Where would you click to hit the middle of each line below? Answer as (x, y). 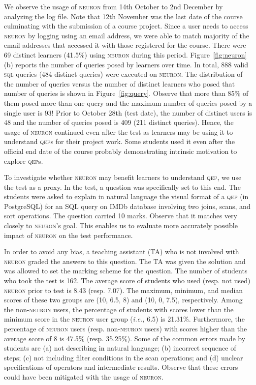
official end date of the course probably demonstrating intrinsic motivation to (121, 151)
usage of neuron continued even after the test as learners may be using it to (119, 132)
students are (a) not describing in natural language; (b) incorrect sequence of (120, 348)
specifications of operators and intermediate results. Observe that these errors (121, 367)
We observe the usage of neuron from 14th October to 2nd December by (113, 6)
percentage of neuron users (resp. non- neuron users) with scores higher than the (126, 328)
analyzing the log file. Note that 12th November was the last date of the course (123, 16)
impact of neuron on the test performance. (68, 235)
